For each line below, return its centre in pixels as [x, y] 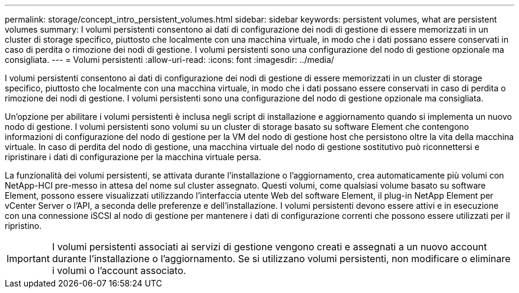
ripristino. [23, 226]
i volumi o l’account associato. [119, 270]
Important [28, 259]
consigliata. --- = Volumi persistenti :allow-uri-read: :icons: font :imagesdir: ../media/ [169, 60]
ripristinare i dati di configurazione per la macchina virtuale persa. [133, 157]
